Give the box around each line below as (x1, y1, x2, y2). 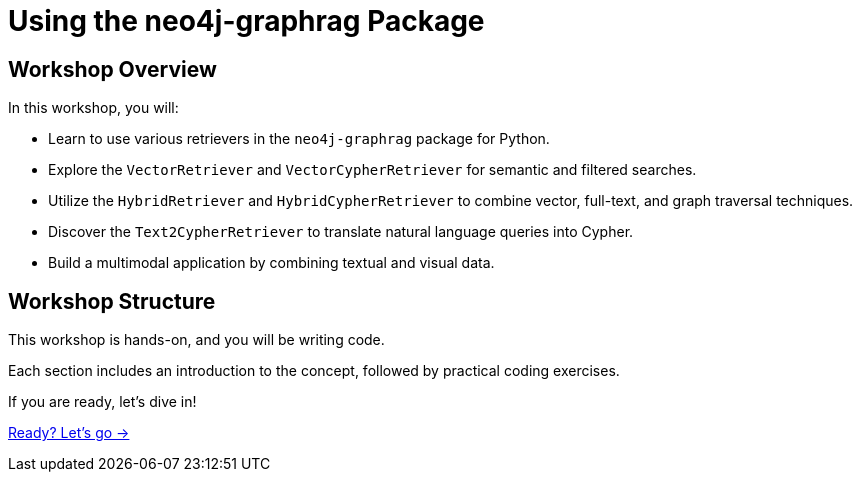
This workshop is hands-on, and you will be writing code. (8, 331, 385, 349)
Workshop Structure (8, 288, 216, 314)
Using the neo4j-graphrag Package (8, 4, 485, 38)
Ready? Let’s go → (8, 424, 130, 442)
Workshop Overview (8, 56, 217, 82)
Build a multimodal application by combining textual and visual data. (48, 254, 495, 272)
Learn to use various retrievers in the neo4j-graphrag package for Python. (48, 130, 550, 148)
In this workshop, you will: (8, 99, 179, 117)
